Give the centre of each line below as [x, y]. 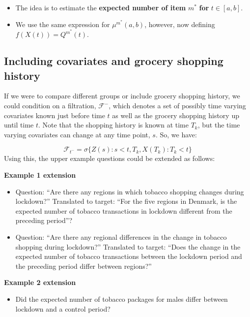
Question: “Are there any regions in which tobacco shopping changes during [130, 191]
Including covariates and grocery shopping [114, 61]
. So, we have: [176, 134]
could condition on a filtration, [50, 106]
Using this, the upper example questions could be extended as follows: [110, 158]
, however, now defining [180, 24]
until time [19, 125]
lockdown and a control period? [63, 308]
